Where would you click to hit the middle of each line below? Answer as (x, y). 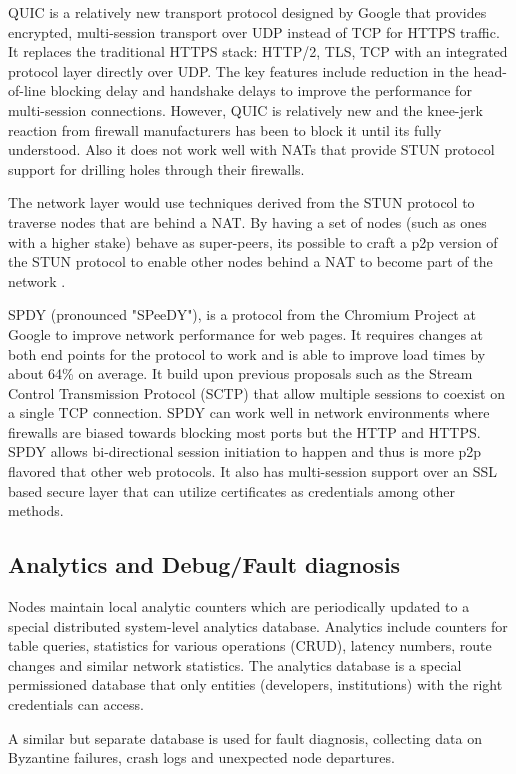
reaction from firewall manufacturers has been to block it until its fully (225, 129)
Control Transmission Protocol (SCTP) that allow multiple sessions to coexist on (256, 392)
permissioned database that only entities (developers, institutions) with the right (255, 684)
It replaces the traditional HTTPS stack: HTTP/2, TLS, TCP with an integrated (258, 51)
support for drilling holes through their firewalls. (156, 168)
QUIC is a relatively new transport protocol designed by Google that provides (247, 12)
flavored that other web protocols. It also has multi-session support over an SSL (252, 471)
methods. (36, 510)
